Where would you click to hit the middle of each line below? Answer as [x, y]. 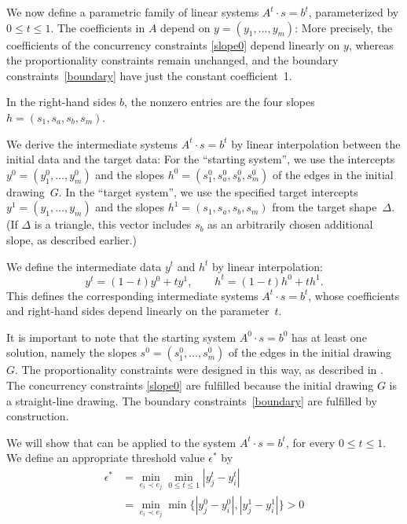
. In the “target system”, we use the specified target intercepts [208, 191]
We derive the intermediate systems [92, 143]
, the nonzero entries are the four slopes [220, 102]
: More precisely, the [344, 27]
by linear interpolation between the [316, 143]
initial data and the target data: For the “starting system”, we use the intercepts [201, 159]
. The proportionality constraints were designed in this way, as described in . [199, 370]
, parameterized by [354, 12]
